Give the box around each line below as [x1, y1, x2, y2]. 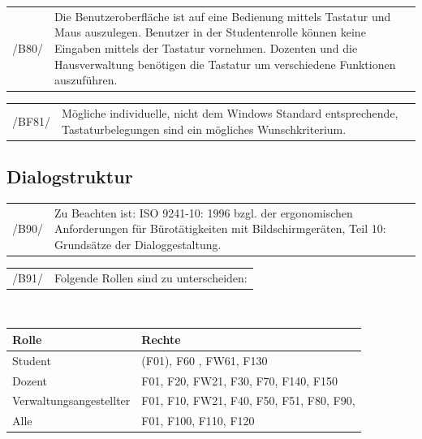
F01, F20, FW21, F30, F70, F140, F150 [141, 372, 338, 389]
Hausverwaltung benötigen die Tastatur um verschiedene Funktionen [54, 55, 396, 72]
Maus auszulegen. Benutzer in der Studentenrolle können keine [54, 24, 366, 41]
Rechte [141, 330, 181, 347]
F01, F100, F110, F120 [141, 412, 255, 429]
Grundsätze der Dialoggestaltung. [54, 235, 222, 252]
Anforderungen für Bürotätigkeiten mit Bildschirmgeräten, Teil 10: [54, 220, 386, 237]
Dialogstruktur [6, 164, 133, 189]
